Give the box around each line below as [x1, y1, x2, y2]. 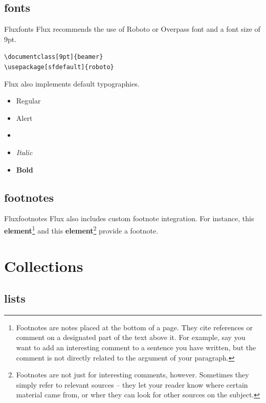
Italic [16, 147, 33, 158]
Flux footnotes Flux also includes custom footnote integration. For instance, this [4, 213, 254, 224]
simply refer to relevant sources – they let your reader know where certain [16, 379, 248, 390]
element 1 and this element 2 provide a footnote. [4, 224, 159, 236]
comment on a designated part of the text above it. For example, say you [16, 332, 246, 343]
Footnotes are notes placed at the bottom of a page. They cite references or [16, 322, 253, 332]
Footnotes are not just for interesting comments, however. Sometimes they [16, 369, 249, 380]
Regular [16, 95, 41, 106]
